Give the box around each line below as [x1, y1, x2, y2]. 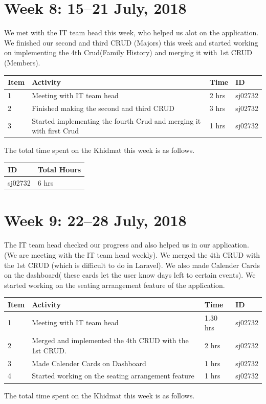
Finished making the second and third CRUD [32, 102, 175, 113]
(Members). [4, 57, 40, 68]
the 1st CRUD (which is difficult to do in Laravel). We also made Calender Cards [4, 259, 260, 270]
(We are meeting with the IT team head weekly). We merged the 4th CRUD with [4, 249, 260, 260]
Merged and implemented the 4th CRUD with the [32, 335, 189, 346]
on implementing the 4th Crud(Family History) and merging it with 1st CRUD [4, 47, 253, 58]
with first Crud [32, 125, 79, 136]
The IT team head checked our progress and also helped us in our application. [4, 239, 249, 250]
